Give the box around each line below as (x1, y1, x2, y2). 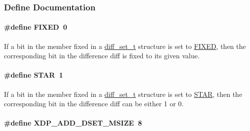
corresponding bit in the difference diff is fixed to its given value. (4, 50, 200, 61)
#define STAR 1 (4, 70, 63, 80)
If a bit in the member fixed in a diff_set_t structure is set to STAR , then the (4, 88, 243, 99)
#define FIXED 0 (4, 22, 67, 32)
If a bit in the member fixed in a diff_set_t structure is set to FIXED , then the (4, 41, 246, 51)
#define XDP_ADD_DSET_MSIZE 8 (4, 118, 142, 128)
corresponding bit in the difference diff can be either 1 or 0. (4, 98, 184, 109)
